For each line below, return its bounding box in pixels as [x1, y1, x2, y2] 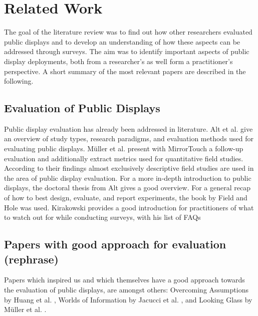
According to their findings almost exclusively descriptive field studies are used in [4, 163, 254, 173]
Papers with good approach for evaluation [4, 236, 226, 252]
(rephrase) [4, 251, 59, 266]
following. [4, 76, 34, 86]
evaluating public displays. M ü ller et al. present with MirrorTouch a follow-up [4, 143, 243, 154]
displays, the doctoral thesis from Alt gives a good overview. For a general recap [4, 182, 250, 193]
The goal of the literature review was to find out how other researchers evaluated [4, 27, 252, 37]
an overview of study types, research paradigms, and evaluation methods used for [4, 133, 254, 144]
